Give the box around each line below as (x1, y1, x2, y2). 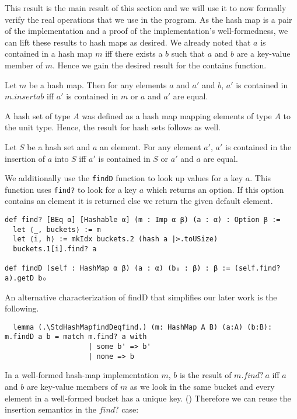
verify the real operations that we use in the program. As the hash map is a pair (5, 13, 292, 25)
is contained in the (225, 140, 292, 153)
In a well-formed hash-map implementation (5, 369, 159, 381)
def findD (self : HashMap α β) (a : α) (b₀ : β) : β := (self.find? (5, 264, 281, 273)
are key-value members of (26, 380, 118, 393)
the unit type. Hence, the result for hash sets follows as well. (5, 121, 221, 133)
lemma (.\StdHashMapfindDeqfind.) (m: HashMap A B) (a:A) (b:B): (13, 323, 272, 331)
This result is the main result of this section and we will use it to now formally (5, 2, 286, 13)
